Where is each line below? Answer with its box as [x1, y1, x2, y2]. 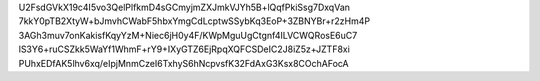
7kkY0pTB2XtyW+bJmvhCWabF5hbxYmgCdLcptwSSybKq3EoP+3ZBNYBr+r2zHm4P [18, 15, 370, 27]
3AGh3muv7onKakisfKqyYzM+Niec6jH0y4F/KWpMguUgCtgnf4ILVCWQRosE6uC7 [18, 29, 358, 41]
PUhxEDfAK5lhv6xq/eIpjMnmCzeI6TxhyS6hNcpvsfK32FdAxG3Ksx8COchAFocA [18, 57, 349, 69]
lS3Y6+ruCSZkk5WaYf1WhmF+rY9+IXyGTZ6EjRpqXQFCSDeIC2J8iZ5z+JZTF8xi [18, 43, 350, 55]
